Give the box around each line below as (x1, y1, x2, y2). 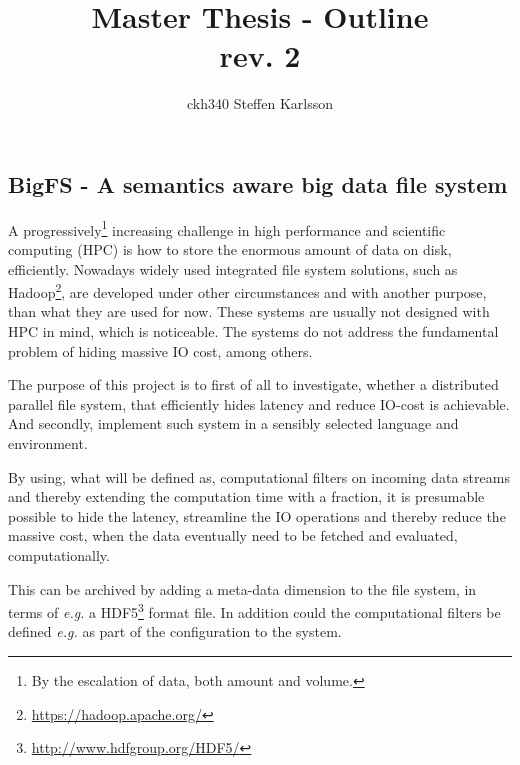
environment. (8, 432, 88, 453)
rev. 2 (219, 35, 301, 76)
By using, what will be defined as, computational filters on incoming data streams (8, 466, 510, 487)
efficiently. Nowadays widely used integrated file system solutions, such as (8, 258, 458, 279)
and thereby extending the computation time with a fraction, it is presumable (8, 486, 485, 507)
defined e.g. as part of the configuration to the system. (8, 621, 342, 642)
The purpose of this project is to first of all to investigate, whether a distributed (8, 374, 499, 395)
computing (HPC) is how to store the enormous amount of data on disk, (8, 238, 452, 259)
